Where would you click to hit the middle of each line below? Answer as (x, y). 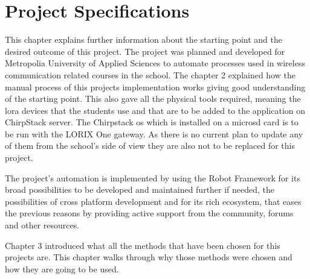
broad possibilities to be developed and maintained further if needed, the (140, 190)
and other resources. (42, 225)
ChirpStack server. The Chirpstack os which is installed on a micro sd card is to (152, 122)
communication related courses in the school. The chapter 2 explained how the (150, 74)
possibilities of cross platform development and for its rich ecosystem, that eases (153, 201)
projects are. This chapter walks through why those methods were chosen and (149, 257)
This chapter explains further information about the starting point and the (144, 39)
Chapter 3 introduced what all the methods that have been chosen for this (143, 245)
